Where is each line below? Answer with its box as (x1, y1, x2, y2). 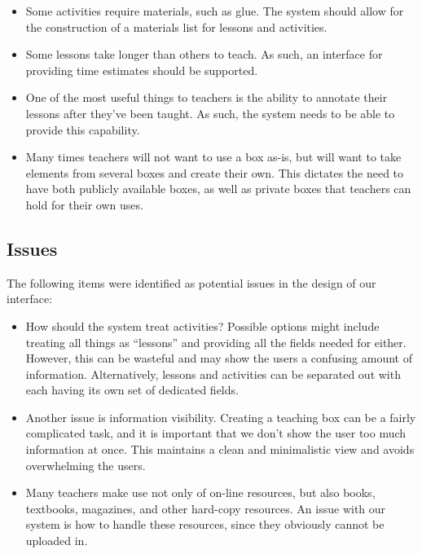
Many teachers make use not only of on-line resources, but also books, (25, 484, 376, 501)
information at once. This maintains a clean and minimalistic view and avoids (25, 441, 415, 458)
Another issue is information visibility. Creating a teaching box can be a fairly (25, 408, 416, 425)
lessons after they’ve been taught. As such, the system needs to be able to (25, 104, 395, 121)
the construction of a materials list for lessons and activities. (25, 18, 327, 35)
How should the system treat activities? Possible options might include (25, 317, 380, 334)
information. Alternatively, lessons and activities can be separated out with (25, 365, 401, 382)
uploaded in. (25, 532, 88, 549)
